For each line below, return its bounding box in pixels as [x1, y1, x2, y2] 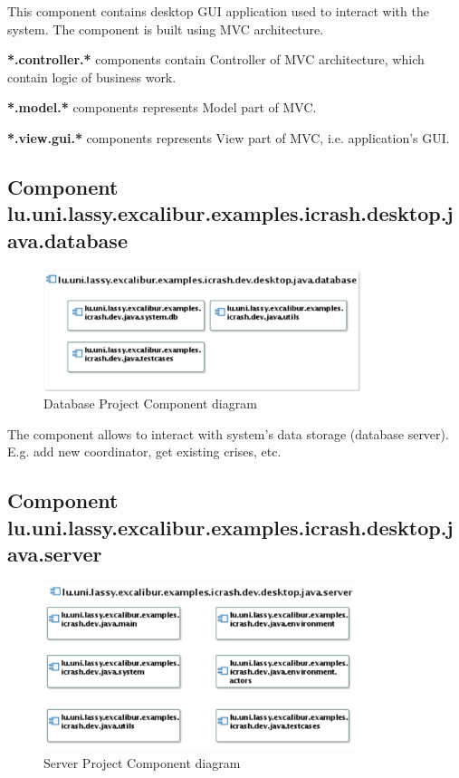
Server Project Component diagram [43, 753, 241, 772]
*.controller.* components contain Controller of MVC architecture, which [7, 50, 425, 69]
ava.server [7, 540, 102, 568]
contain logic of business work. [7, 67, 177, 86]
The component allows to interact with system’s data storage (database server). [7, 424, 449, 443]
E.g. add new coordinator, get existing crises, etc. [7, 442, 282, 461]
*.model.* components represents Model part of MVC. [7, 98, 317, 117]
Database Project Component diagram [43, 394, 257, 413]
